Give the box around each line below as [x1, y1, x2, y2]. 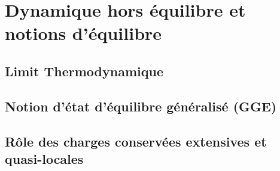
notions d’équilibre [5, 21, 162, 45]
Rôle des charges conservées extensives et [5, 132, 267, 150]
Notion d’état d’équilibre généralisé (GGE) [5, 97, 277, 115]
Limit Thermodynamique [5, 61, 163, 80]
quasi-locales [5, 149, 84, 167]
